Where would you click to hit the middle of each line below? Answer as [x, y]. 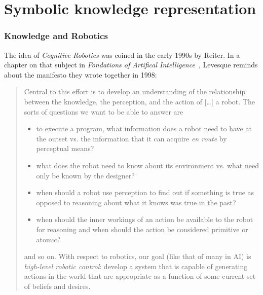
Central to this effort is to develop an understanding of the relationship [135, 91]
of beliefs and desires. [57, 286]
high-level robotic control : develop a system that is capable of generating [136, 266]
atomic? [48, 239]
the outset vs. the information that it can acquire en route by [131, 138]
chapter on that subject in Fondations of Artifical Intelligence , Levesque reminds [131, 65]
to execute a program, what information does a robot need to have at [144, 128]
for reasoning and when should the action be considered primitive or [142, 229]
